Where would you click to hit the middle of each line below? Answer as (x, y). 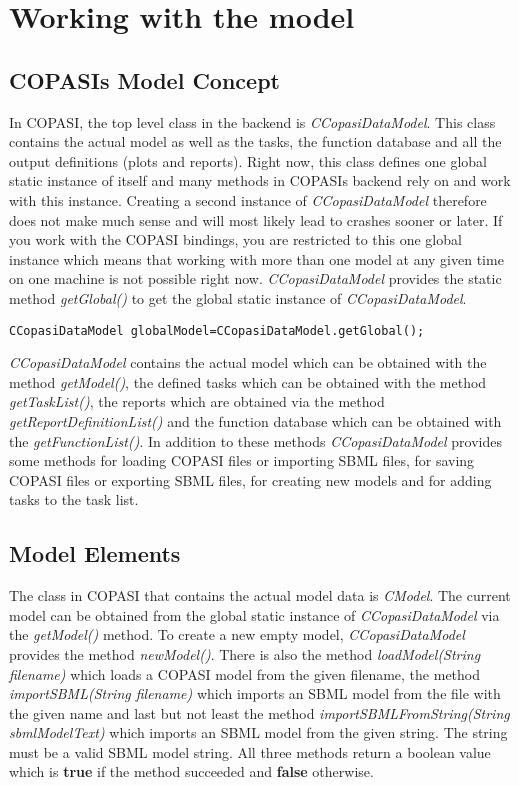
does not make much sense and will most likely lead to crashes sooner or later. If (256, 219)
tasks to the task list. (74, 499)
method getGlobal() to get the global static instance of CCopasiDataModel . (238, 297)
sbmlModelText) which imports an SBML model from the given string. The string (258, 732)
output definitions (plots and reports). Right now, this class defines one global (248, 160)
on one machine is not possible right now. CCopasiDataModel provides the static (255, 278)
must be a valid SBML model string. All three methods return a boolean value (250, 751)
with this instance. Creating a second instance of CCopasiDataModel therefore (248, 199)
